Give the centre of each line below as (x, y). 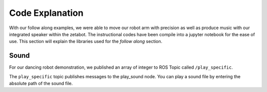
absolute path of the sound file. (41, 84)
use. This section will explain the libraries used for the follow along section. (86, 42)
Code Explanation (46, 13)
